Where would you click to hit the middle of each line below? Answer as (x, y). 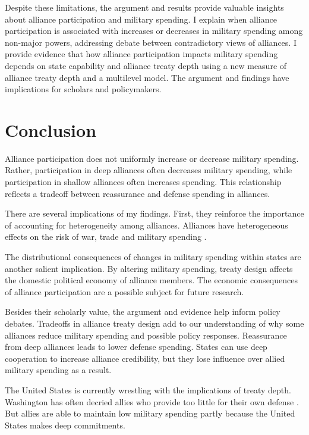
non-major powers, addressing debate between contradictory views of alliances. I (151, 42)
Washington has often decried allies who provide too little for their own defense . (152, 401)
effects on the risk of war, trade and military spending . (106, 237)
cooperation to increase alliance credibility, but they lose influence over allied (145, 358)
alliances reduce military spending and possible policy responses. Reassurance (146, 335)
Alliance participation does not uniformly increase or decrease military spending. (152, 158)
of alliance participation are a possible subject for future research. (124, 291)
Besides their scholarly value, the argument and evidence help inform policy (143, 312)
